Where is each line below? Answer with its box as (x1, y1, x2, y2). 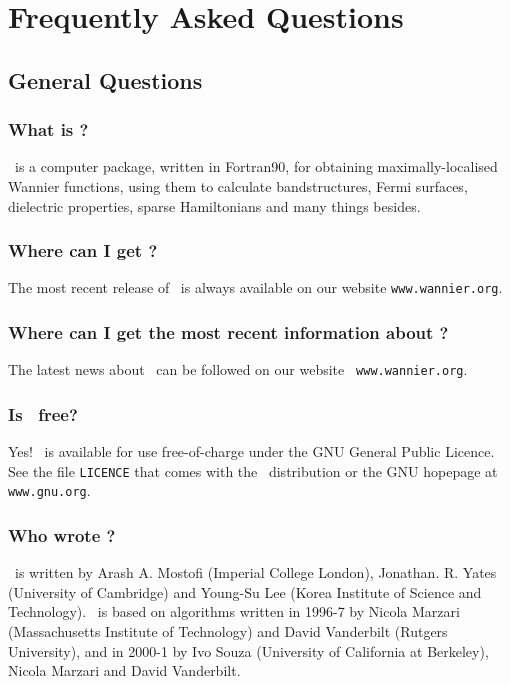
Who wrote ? (8, 522, 116, 547)
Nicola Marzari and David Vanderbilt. (8, 660, 241, 681)
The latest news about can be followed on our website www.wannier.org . (8, 359, 468, 380)
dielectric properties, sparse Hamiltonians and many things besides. (8, 195, 421, 216)
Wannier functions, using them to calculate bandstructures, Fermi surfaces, (8, 175, 468, 196)
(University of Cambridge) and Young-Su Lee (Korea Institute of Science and (8, 581, 482, 602)
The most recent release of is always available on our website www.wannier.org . (8, 277, 503, 298)
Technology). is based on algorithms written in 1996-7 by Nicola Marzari (8, 601, 460, 622)
